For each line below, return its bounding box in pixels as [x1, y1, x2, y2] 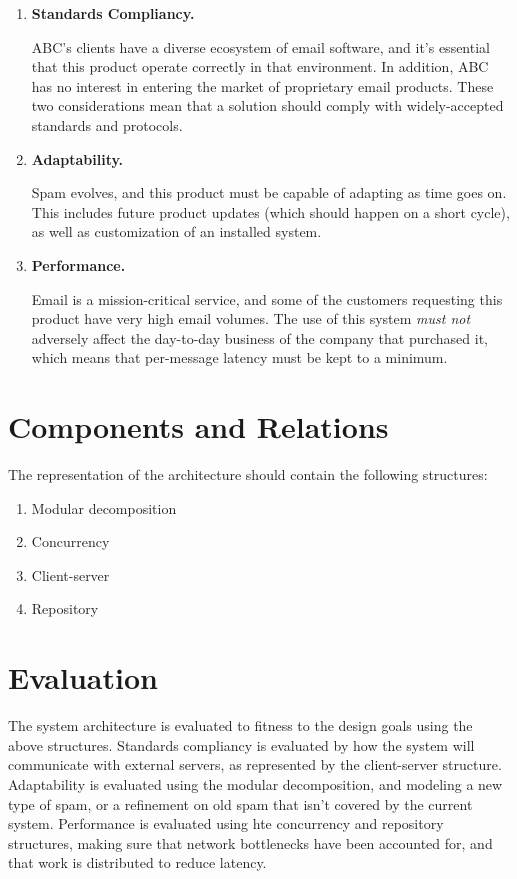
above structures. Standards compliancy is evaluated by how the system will [8, 734, 475, 755]
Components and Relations [8, 406, 389, 447]
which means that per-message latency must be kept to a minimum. [31, 347, 448, 368]
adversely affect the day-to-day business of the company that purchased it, [31, 327, 489, 348]
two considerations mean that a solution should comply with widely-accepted [31, 95, 504, 116]
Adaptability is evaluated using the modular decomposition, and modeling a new [8, 773, 503, 794]
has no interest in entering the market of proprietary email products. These [31, 75, 494, 96]
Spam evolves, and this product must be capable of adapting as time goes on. [31, 182, 507, 203]
